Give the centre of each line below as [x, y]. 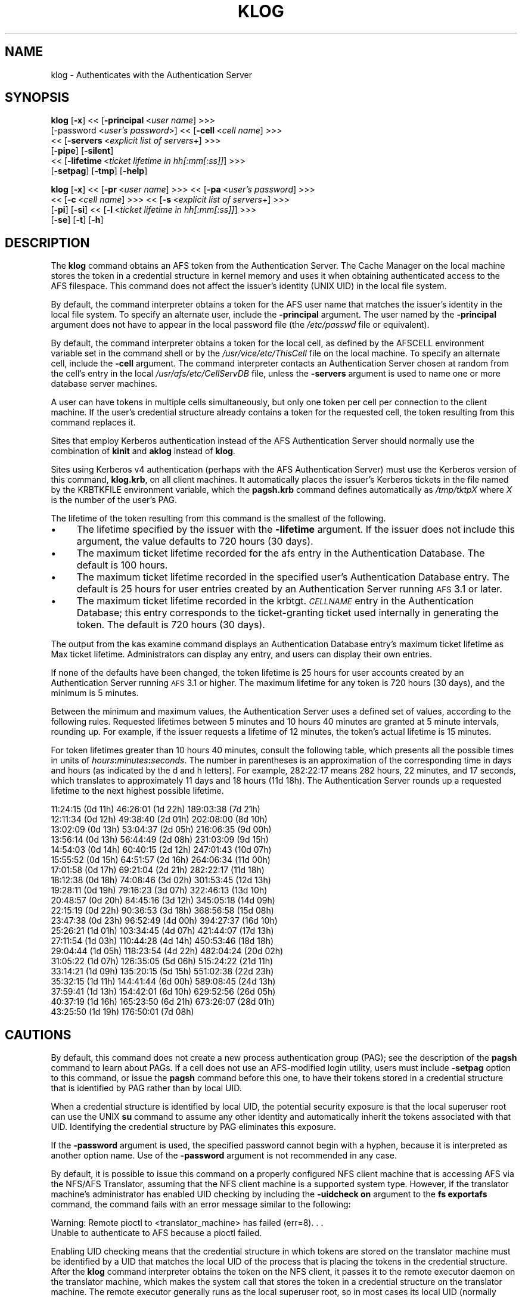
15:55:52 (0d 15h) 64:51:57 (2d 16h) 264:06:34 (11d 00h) [161, 860]
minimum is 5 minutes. [95, 693]
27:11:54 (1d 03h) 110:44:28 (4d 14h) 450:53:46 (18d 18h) [162, 941]
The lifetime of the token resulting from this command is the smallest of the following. [218, 518]
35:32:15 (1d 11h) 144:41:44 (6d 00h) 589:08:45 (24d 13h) [163, 982]
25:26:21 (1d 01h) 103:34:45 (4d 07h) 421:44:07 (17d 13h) [162, 931]
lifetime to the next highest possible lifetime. [137, 791]
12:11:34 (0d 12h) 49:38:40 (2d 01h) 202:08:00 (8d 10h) [159, 819]
